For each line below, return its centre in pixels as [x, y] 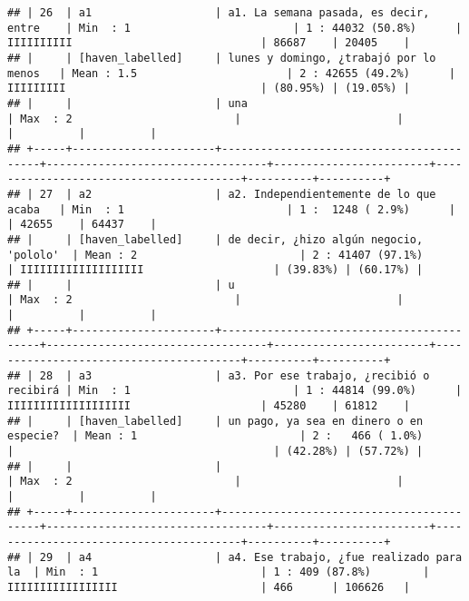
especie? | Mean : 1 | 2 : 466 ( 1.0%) [215, 436]
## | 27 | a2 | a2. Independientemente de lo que [222, 194]
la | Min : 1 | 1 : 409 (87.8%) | [219, 572]
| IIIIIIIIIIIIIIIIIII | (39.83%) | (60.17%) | [215, 270]
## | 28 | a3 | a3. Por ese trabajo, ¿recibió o [219, 375]
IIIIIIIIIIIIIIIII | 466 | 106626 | [209, 587]
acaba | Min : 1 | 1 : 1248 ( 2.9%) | [231, 209]
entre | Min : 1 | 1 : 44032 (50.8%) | [235, 28]
